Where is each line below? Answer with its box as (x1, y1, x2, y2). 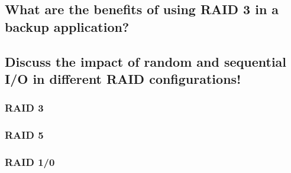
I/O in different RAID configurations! (5, 69, 241, 87)
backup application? (5, 17, 130, 35)
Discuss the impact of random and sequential (5, 52, 287, 70)
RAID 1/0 (5, 154, 55, 169)
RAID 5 (5, 128, 44, 142)
